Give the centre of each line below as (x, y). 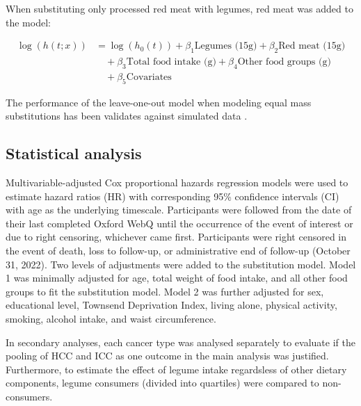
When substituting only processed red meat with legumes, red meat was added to (179, 8)
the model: (28, 22)
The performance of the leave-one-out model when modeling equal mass (159, 102)
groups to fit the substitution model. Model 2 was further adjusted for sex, (165, 291)
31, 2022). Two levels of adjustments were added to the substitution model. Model (181, 264)
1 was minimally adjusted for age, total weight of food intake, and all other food (177, 278)
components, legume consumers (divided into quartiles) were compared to (162, 383)
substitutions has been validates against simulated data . (127, 116)
